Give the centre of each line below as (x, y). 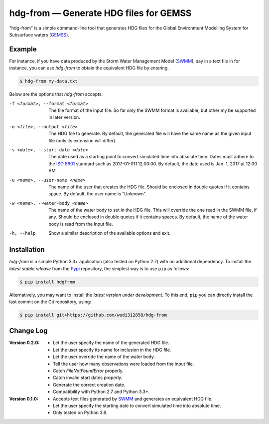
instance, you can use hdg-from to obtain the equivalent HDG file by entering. (89, 68)
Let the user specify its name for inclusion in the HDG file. (112, 350)
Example (23, 49)
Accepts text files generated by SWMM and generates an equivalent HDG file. (133, 399)
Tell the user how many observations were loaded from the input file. (124, 364)
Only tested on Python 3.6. (80, 413)
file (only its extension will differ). (82, 140)
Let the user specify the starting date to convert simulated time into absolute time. (137, 406)
